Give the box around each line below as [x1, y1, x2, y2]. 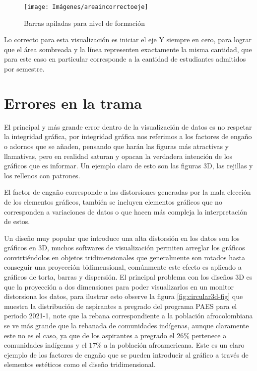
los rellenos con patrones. [4, 170, 80, 180]
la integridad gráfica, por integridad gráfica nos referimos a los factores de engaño [4, 131, 252, 142]
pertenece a [192, 330, 227, 340]
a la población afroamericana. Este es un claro [104, 340, 245, 350]
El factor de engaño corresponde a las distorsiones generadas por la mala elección [4, 187, 251, 197]
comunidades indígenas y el [4, 340, 87, 350]
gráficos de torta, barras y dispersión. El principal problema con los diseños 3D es [4, 272, 253, 282]
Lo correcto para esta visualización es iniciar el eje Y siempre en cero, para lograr [4, 34, 252, 45]
